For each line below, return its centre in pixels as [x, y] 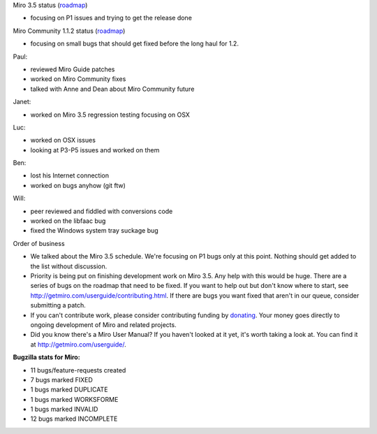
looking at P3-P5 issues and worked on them [95, 150]
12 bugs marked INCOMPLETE [74, 419]
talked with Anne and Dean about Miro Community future [112, 89]
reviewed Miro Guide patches [73, 69]
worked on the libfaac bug [68, 221]
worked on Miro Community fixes [78, 79]
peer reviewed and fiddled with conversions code [102, 211]
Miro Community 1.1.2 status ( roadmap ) [69, 31]
